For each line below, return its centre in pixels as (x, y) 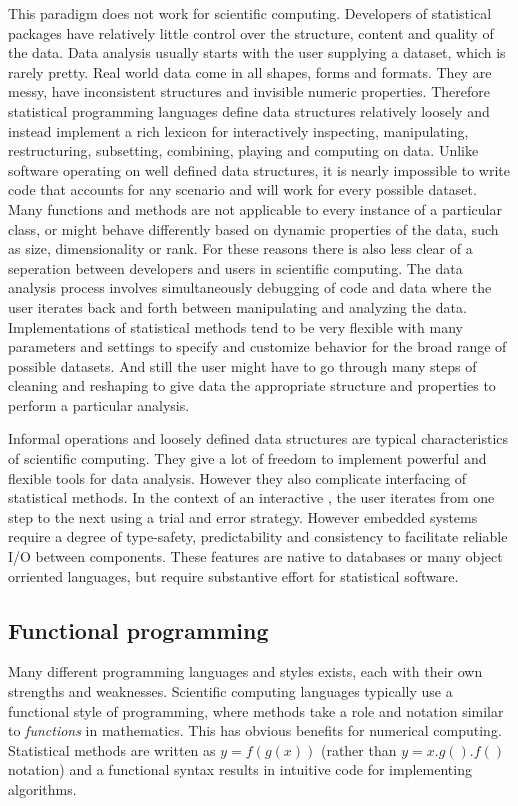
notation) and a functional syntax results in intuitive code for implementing (240, 769)
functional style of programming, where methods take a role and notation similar (256, 710)
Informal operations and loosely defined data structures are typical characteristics (258, 438)
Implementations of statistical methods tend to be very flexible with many (235, 326)
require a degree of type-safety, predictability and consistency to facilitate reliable (258, 536)
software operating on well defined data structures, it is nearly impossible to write (259, 169)
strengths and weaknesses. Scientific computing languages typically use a (230, 691)
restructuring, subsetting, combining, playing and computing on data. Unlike (243, 150)
